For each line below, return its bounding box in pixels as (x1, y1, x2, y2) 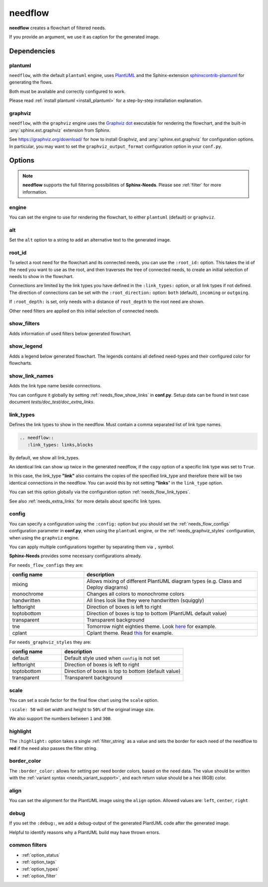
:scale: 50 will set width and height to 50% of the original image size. (9, 706, 155, 712)
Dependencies (9, 47, 56, 55)
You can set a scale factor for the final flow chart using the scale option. (9, 697, 159, 703)
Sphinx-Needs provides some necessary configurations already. (9, 553, 142, 559)
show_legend (9, 343, 43, 350)
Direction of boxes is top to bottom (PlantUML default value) (86, 610, 227, 617)
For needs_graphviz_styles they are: (9, 639, 91, 645)
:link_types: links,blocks (27, 442, 93, 447)
